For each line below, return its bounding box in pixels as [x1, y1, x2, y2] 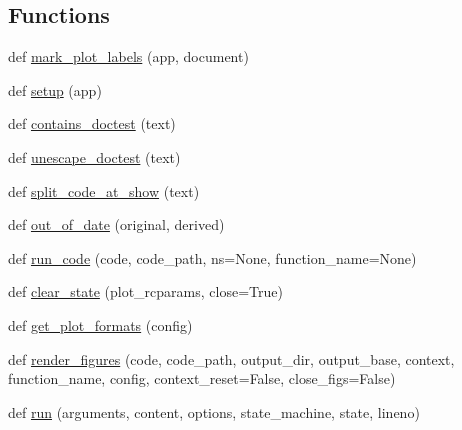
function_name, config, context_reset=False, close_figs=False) [8, 368, 396, 389]
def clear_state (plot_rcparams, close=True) [8, 281, 283, 302]
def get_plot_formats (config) [8, 314, 193, 335]
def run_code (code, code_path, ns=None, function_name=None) [8, 247, 417, 268]
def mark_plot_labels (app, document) [8, 46, 249, 67]
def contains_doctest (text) [8, 113, 176, 134]
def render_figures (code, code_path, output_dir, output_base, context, [8, 348, 455, 369]
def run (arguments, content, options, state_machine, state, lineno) [8, 401, 420, 422]
